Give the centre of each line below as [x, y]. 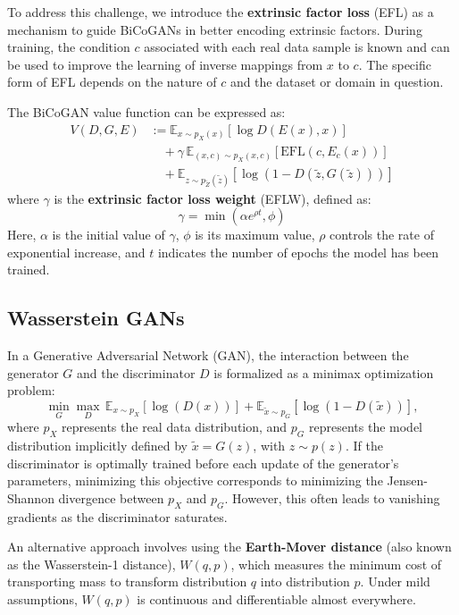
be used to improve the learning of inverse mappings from [165, 64]
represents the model [365, 427]
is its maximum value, [255, 235]
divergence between [111, 497]
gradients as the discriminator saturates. [117, 516]
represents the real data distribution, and [175, 427]
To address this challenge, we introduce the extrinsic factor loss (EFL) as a [221, 12]
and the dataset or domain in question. [337, 82]
